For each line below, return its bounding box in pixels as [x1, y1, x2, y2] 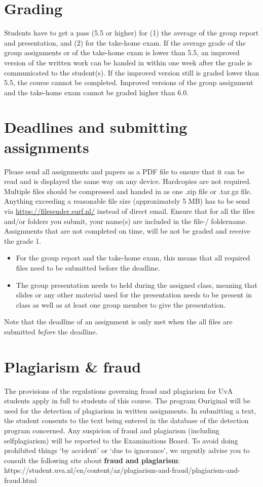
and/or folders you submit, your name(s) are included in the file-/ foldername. [4, 215, 247, 226]
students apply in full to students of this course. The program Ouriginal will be [4, 395, 250, 406]
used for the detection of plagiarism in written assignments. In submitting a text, [4, 405, 256, 416]
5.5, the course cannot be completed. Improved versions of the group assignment [4, 77, 253, 88]
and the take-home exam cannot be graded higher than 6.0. [4, 87, 189, 97]
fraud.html [4, 474, 37, 485]
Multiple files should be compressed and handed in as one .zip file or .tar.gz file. [4, 185, 252, 196]
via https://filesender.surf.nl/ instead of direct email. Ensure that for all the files [4, 205, 255, 216]
